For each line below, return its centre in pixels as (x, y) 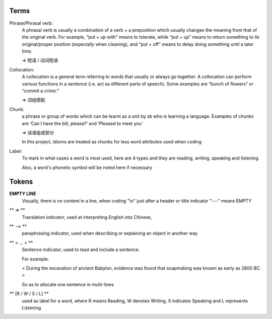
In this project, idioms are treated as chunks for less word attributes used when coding (112, 142)
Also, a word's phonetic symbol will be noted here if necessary (87, 167)
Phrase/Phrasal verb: (31, 23)
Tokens (21, 182)
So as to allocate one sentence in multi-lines (68, 284)
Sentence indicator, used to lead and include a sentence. (81, 250)
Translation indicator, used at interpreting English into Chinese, (87, 217)
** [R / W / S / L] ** (29, 294)
